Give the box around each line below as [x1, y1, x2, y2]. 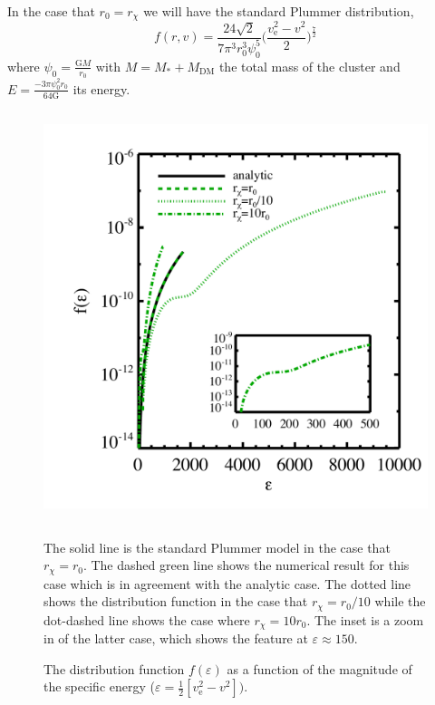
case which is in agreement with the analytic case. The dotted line [43, 574, 411, 593]
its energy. [72, 79, 130, 98]
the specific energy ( [43, 677, 155, 696]
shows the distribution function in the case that [43, 592, 308, 611]
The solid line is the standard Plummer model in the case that [43, 537, 391, 556]
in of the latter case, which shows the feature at [43, 629, 308, 648]
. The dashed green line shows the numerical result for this [82, 555, 410, 575]
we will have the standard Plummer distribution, [143, 2, 414, 20]
